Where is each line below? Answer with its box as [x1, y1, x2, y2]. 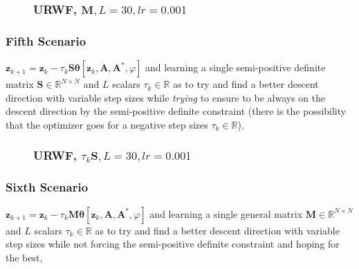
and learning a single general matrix [149, 206, 303, 221]
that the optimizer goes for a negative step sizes [6, 117, 208, 131]
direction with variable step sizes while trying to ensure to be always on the [6, 90, 326, 104]
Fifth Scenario [6, 32, 86, 49]
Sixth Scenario [6, 178, 89, 196]
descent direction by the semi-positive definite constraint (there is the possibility [6, 104, 347, 118]
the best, [6, 250, 43, 264]
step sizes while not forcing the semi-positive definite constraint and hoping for [6, 236, 340, 251]
